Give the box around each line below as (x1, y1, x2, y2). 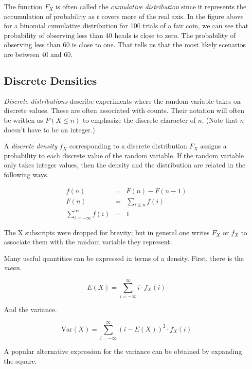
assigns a (200, 141, 227, 151)
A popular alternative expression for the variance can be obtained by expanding (4, 346, 242, 356)
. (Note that (202, 114, 238, 125)
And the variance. (4, 304, 57, 314)
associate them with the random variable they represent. (4, 237, 172, 247)
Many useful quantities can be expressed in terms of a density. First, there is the (4, 253, 244, 263)
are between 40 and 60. (4, 49, 73, 59)
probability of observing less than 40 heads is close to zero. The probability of (4, 30, 236, 40)
